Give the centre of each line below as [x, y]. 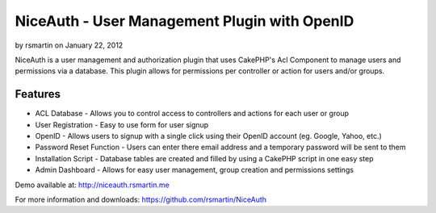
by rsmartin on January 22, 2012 [69, 45]
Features [38, 94]
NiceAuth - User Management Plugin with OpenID [184, 21]
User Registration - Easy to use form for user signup [122, 124]
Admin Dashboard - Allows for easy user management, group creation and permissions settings [195, 170]
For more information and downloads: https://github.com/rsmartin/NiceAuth [140, 199]
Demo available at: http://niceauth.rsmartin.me [92, 185]
